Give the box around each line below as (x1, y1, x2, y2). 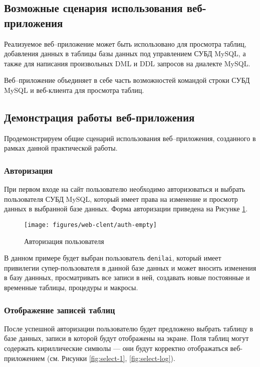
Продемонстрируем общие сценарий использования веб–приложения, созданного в (4, 133, 256, 143)
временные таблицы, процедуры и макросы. (4, 282, 138, 293)
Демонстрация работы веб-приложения (4, 109, 195, 125)
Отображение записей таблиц (4, 303, 115, 316)
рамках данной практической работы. (4, 143, 118, 153)
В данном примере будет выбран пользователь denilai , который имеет (4, 253, 221, 263)
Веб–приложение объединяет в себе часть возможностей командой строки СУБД (4, 75, 250, 85)
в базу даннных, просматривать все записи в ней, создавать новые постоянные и (4, 272, 250, 283)
